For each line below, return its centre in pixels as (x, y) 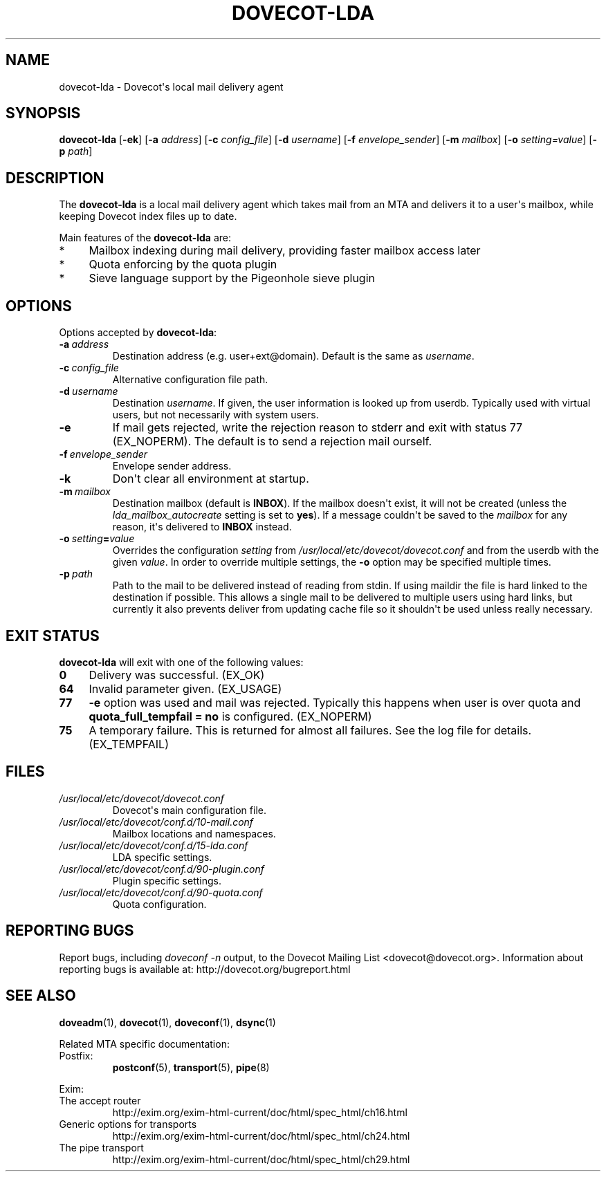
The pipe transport (101, 1147)
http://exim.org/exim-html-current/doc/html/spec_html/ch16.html (260, 1112)
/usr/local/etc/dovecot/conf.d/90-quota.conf (161, 892)
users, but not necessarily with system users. (215, 415)
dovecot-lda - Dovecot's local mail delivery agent (171, 86)
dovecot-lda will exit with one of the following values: (181, 662)
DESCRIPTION (55, 178)
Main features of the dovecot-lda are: (145, 238)
